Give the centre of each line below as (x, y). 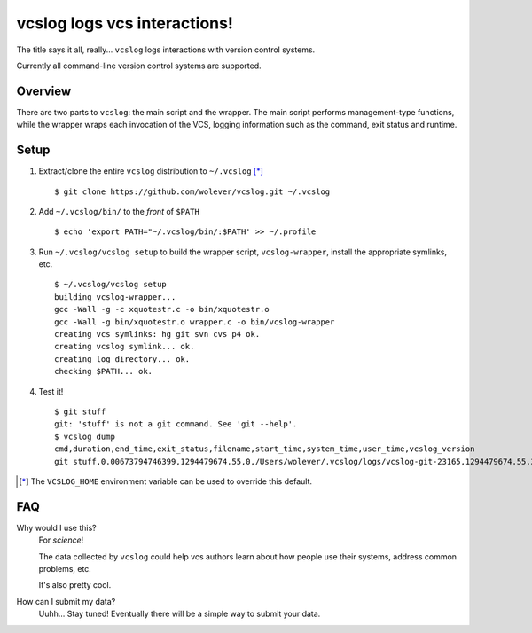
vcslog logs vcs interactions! (125, 23)
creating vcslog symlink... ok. (125, 347)
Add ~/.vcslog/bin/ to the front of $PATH (119, 211)
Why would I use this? (56, 527)
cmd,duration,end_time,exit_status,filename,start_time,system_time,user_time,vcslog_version (265, 449)
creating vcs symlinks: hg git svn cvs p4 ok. (157, 334)
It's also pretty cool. (75, 585)
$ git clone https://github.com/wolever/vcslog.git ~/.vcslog (192, 191)
